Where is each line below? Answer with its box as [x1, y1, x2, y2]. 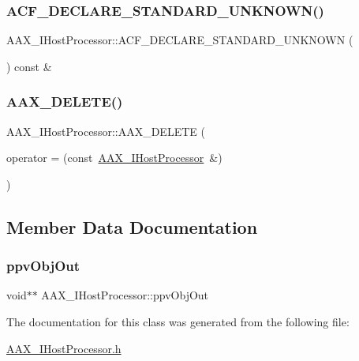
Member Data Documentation [6, 214, 258, 239]
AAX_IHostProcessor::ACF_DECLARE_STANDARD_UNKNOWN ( [6, 32, 353, 48]
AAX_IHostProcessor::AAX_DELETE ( [6, 122, 205, 139]
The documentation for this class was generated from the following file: [6, 314, 350, 329]
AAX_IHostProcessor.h [6, 340, 122, 356]
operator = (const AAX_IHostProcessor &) [6, 149, 223, 166]
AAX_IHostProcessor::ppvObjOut [41, 287, 209, 303]
